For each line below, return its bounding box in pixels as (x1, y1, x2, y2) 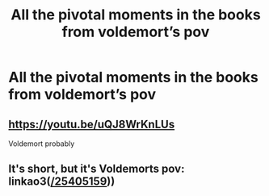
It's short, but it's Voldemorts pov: (8, 162, 185, 176)
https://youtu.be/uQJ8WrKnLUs (8, 117, 175, 131)
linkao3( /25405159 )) (8, 175, 116, 189)
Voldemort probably (8, 139, 75, 148)
